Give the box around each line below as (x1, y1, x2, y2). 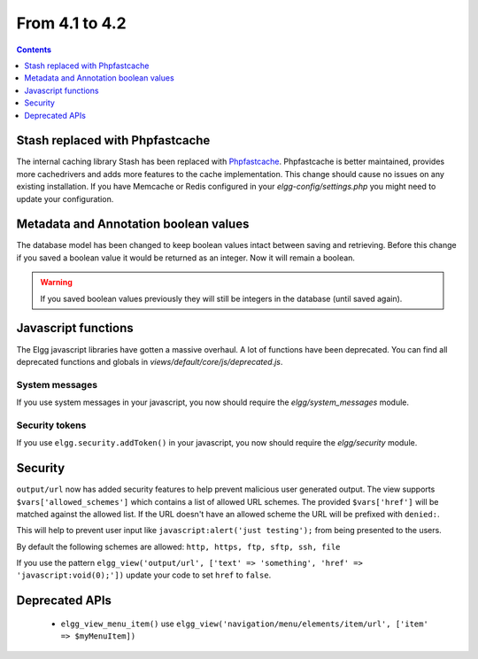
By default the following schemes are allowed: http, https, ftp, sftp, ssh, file (16, 541, 341, 552)
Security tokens (16, 419, 87, 431)
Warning (40, 277, 73, 288)
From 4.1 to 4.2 (16, 13, 127, 33)
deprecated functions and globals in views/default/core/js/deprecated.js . (16, 356, 283, 367)
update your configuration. (16, 193, 114, 204)
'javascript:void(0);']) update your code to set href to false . (16, 570, 272, 580)
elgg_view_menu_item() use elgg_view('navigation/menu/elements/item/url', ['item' (60, 618, 428, 629)
